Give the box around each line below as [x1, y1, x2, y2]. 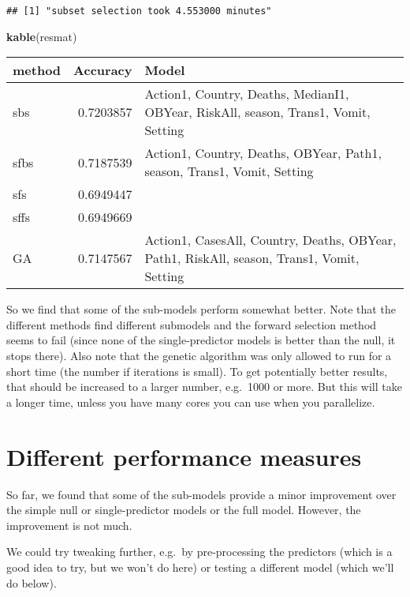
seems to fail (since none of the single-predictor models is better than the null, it [6, 332, 396, 348]
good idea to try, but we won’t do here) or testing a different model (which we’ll [6, 558, 394, 575]
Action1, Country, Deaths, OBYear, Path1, [144, 144, 382, 163]
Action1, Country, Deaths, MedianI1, [144, 84, 349, 103]
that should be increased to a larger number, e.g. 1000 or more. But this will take [6, 378, 402, 395]
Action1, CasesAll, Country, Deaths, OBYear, [144, 231, 397, 250]
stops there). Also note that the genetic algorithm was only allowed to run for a [6, 347, 392, 364]
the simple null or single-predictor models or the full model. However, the [6, 501, 361, 518]
